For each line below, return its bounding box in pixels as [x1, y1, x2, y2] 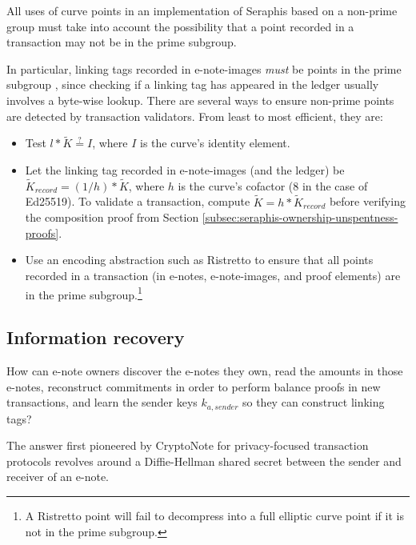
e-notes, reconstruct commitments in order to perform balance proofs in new [6, 378, 381, 395]
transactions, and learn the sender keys [6, 394, 198, 411]
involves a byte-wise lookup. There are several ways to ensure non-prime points [6, 91, 394, 108]
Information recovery [6, 325, 185, 350]
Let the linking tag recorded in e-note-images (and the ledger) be [25, 161, 345, 178]
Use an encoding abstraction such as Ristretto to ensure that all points [25, 251, 374, 268]
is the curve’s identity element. [140, 134, 290, 151]
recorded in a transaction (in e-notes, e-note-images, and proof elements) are [25, 266, 401, 283]
